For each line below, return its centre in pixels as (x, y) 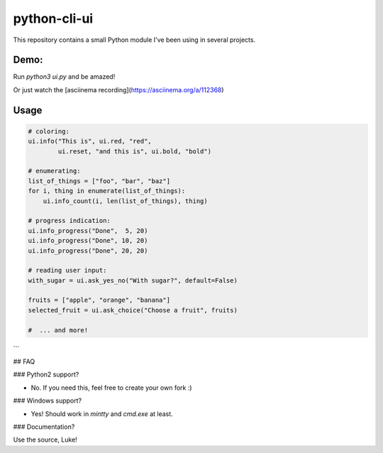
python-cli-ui (53, 18)
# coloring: (49, 131)
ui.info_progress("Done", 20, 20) (88, 251)
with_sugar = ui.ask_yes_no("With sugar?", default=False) (133, 280)
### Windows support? (47, 400)
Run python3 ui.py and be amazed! (64, 77)
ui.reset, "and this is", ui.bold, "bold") (135, 151)
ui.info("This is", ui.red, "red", (90, 141)
